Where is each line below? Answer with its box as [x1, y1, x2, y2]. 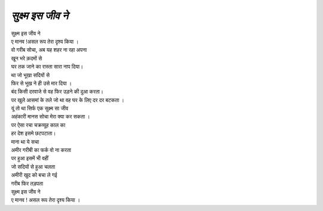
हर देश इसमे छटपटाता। [11, 130, 56, 137]
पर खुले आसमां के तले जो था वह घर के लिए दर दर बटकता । [11, 96, 124, 104]
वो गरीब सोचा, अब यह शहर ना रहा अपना [11, 46, 87, 54]
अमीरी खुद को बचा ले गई [11, 172, 57, 179]
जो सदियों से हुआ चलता [11, 163, 56, 170]
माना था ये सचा [11, 138, 39, 145]
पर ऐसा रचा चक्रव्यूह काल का [11, 121, 66, 128]
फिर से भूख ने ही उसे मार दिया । [11, 79, 72, 86]
